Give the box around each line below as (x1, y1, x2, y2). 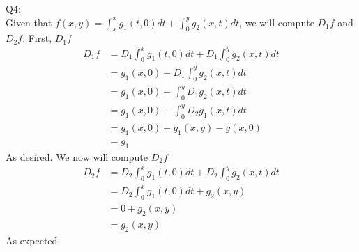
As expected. (6, 233, 61, 247)
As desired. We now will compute (6, 149, 148, 164)
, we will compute (239, 15, 314, 29)
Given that (6, 15, 52, 29)
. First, (22, 31, 52, 45)
